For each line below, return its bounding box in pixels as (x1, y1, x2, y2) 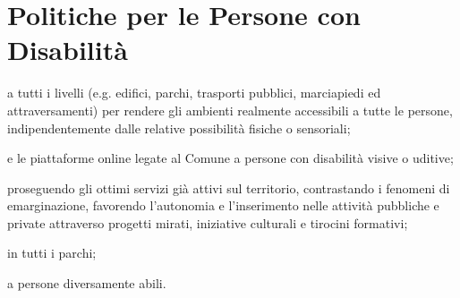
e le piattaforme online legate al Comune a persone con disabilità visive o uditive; (7, 149, 454, 167)
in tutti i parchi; (7, 243, 97, 262)
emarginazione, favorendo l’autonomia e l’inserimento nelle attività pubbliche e (7, 196, 439, 215)
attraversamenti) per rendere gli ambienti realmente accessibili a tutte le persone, (7, 100, 453, 119)
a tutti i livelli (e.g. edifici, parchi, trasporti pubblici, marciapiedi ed (7, 83, 381, 102)
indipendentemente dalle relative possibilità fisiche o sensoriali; (7, 118, 351, 137)
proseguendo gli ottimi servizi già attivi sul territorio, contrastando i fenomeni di (7, 178, 450, 197)
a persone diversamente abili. (7, 274, 166, 293)
